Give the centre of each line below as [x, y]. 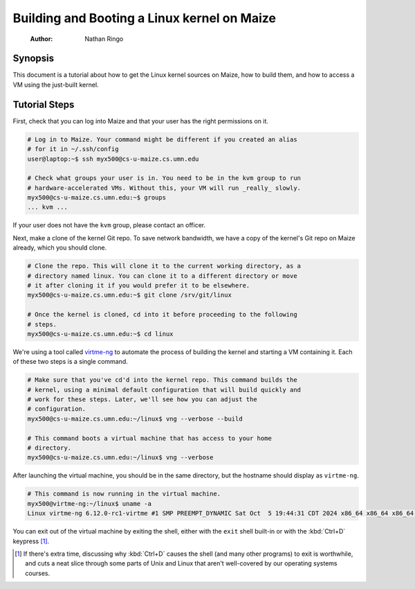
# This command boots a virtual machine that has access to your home [150, 438]
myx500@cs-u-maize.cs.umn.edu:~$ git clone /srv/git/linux [129, 295]
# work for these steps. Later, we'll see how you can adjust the [142, 399]
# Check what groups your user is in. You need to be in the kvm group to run [164, 178]
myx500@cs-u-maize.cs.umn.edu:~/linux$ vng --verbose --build [135, 419]
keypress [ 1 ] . [31, 541]
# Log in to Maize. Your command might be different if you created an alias [162, 139]
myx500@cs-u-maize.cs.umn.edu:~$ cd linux [100, 334]
